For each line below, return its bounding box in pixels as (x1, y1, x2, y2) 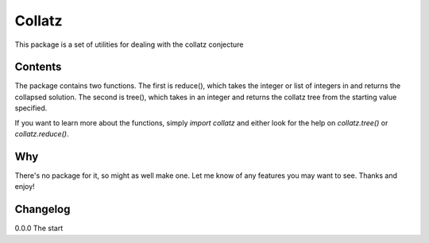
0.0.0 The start (14, 223, 64, 233)
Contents (14, 60, 62, 74)
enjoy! (14, 182, 35, 191)
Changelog (14, 202, 71, 216)
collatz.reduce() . (14, 129, 69, 139)
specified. (14, 103, 48, 113)
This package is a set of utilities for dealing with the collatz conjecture (14, 40, 244, 49)
